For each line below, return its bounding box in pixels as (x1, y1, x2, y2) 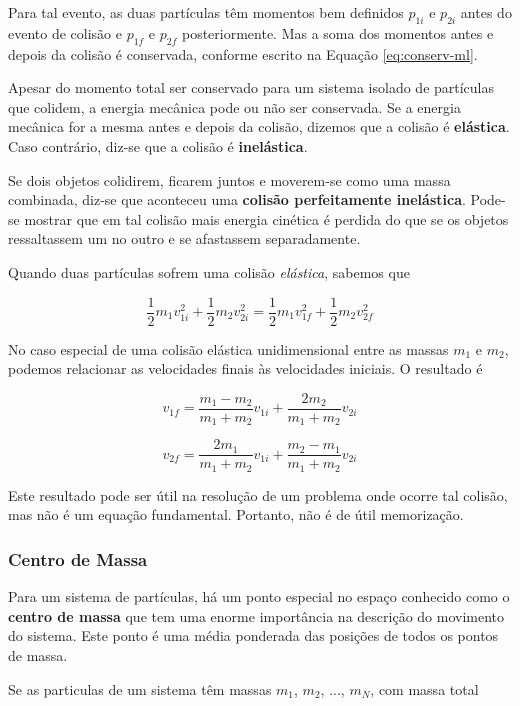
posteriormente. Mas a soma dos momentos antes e (181, 22, 494, 43)
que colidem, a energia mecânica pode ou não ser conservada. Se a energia (8, 96, 461, 117)
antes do (460, 2, 512, 22)
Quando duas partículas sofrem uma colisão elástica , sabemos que (8, 261, 410, 282)
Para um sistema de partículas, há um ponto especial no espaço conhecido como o (8, 586, 510, 607)
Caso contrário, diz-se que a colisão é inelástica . (8, 135, 308, 156)
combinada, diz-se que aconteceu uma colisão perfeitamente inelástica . (8, 189, 466, 210)
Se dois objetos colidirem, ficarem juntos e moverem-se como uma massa (8, 169, 451, 190)
